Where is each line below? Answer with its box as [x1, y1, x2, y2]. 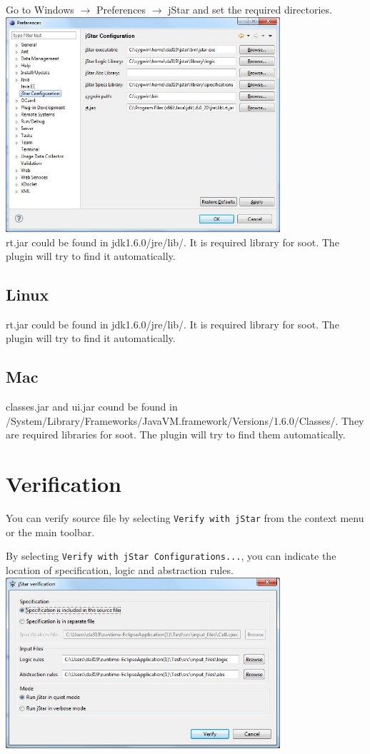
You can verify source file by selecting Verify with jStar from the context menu [6, 511, 364, 526]
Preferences [96, 2, 146, 16]
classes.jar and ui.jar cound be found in [6, 399, 178, 414]
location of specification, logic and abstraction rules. [6, 563, 234, 578]
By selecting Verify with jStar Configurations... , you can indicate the [6, 548, 336, 563]
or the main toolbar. [6, 524, 95, 539]
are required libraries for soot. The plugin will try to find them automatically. [6, 427, 346, 442]
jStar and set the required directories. [168, 2, 332, 16]
